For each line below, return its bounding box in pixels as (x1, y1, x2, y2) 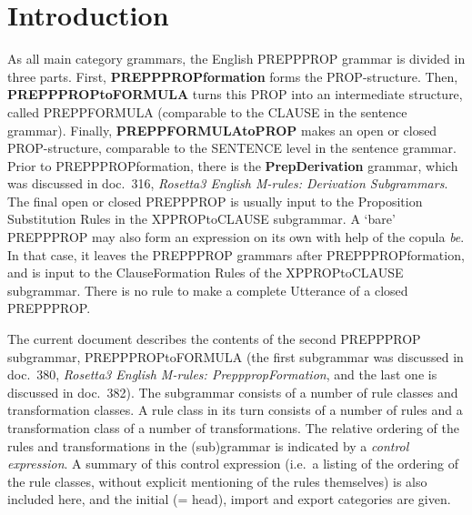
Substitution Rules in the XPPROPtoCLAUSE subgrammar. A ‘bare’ (7, 209, 396, 228)
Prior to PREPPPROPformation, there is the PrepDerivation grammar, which (7, 156, 458, 175)
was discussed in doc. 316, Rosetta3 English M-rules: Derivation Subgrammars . (7, 174, 448, 193)
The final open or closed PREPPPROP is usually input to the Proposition (7, 191, 423, 210)
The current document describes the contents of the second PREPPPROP (7, 329, 421, 348)
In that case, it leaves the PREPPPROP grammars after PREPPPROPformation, (7, 245, 465, 264)
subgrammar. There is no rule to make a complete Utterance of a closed (7, 280, 408, 299)
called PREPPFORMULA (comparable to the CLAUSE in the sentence (7, 102, 407, 121)
